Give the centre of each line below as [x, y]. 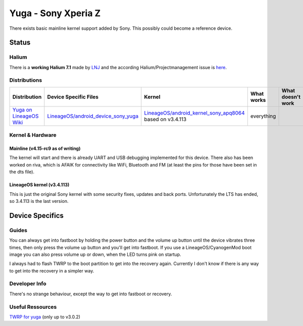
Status [20, 43]
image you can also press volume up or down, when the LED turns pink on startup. [95, 254]
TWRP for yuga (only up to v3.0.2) [45, 317]
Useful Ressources [33, 307]
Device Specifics [37, 215]
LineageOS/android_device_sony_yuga [93, 116]
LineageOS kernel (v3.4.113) [39, 185]
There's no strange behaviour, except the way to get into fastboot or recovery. [91, 294]
